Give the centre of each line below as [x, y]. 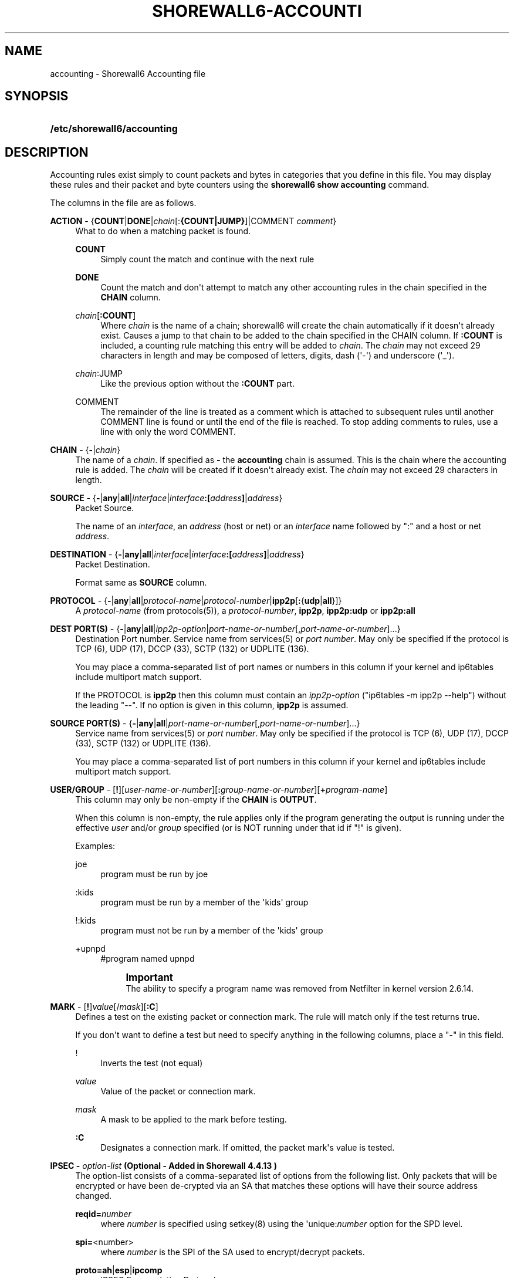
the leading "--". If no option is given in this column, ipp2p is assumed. [212, 705]
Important [150, 978]
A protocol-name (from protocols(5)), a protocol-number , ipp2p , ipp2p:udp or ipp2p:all [245, 611]
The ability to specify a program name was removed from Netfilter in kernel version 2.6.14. [300, 989]
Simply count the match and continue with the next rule [207, 259]
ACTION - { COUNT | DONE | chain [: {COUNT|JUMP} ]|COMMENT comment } [193, 221]
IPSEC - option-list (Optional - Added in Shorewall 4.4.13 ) [163, 1166]
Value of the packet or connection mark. [178, 1091]
